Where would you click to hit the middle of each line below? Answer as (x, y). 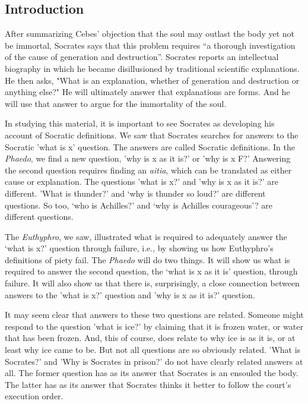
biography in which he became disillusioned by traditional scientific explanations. (152, 68)
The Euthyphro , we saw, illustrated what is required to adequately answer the (146, 236)
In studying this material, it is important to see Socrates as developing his (140, 123)
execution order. (34, 396)
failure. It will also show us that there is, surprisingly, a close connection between (152, 283)
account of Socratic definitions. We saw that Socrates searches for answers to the (152, 135)
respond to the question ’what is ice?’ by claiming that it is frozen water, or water (154, 326)
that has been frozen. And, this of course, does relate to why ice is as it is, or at (150, 338)
